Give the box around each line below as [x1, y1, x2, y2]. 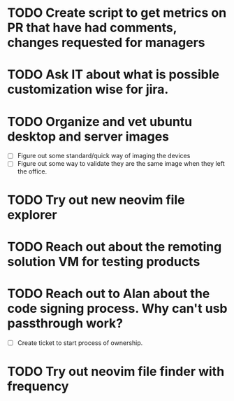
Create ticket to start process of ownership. [17, 338, 143, 347]
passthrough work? [7, 316, 124, 331]
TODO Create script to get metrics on [7, 5, 227, 21]
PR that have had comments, [7, 20, 177, 36]
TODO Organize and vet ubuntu [7, 113, 193, 129]
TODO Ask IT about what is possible [7, 66, 220, 83]
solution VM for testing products [7, 253, 200, 269]
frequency [7, 379, 69, 394]
